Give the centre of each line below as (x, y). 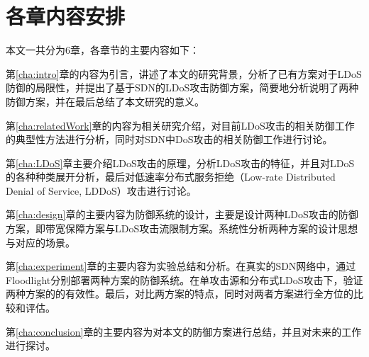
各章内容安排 (66, 16)
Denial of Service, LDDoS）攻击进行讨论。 (101, 190)
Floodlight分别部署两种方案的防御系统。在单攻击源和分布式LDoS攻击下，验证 (184, 279)
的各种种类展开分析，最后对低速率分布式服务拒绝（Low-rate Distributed (171, 177)
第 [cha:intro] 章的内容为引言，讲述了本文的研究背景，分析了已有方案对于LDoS (184, 73)
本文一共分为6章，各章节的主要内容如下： (103, 50)
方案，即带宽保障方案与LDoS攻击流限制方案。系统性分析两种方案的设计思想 (182, 228)
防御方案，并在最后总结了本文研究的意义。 (105, 101)
